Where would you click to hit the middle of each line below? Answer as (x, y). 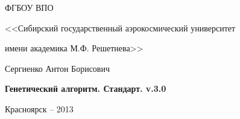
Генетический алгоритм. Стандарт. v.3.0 (86, 88)
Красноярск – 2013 (39, 108)
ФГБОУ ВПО (29, 7)
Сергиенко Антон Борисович (57, 68)
